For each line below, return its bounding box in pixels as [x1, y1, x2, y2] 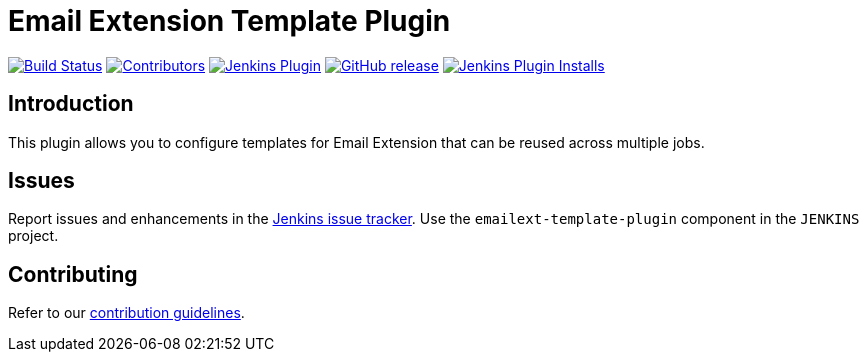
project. [8, 227, 59, 245]
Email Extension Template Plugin [8, 4, 451, 38]
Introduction [8, 91, 134, 117]
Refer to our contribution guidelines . [8, 304, 245, 322]
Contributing [8, 261, 138, 287]
